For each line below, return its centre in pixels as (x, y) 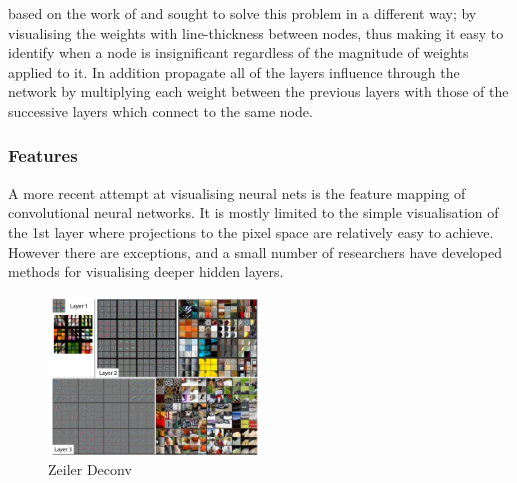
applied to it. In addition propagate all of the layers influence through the (234, 71)
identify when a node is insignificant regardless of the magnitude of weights (238, 52)
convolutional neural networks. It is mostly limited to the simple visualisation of (253, 212)
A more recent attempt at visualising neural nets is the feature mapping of (237, 192)
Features (43, 155)
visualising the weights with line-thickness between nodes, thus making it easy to (256, 32)
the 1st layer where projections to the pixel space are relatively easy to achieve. (251, 231)
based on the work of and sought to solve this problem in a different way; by (242, 13)
